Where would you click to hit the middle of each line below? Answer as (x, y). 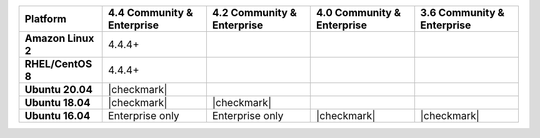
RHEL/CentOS (58, 63)
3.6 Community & (462, 12)
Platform (45, 18)
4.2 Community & (254, 12)
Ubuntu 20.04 (58, 89)
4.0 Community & (359, 12)
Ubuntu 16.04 (57, 115)
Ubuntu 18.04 (57, 102)
